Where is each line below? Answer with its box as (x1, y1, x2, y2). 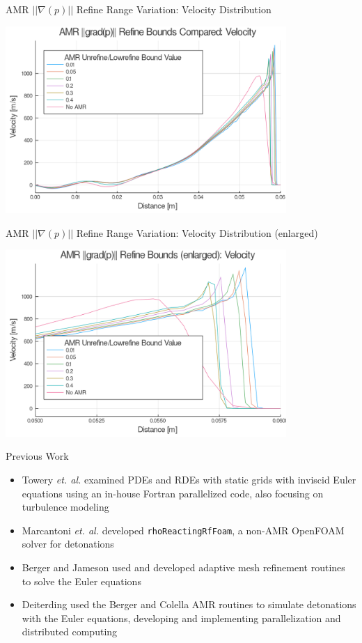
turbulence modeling (22, 499, 109, 514)
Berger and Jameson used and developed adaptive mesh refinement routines (22, 560, 345, 575)
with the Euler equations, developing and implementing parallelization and (22, 610, 341, 625)
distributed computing (22, 624, 118, 639)
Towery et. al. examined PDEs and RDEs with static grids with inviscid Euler (22, 472, 356, 486)
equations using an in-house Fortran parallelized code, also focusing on (22, 486, 324, 500)
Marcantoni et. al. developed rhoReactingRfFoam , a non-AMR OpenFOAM (22, 522, 345, 537)
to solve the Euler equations (22, 573, 141, 588)
